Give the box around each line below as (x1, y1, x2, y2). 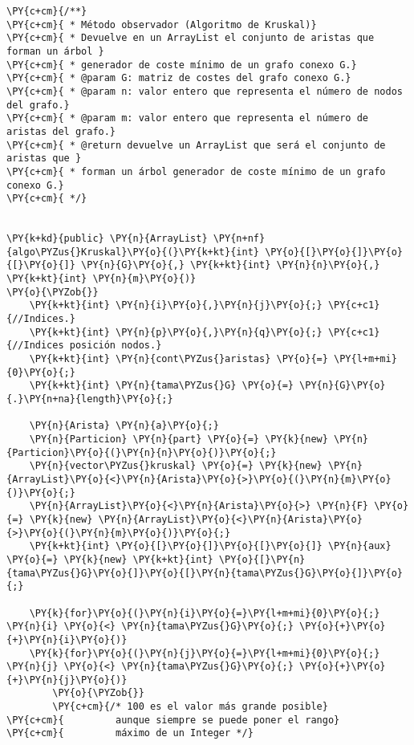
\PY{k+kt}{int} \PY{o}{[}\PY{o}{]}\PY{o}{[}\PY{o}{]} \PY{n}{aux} (29, 540, 392, 552)
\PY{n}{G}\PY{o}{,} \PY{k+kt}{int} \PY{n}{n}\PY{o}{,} (81, 259, 380, 271)
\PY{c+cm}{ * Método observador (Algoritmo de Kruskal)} (6, 18, 317, 31)
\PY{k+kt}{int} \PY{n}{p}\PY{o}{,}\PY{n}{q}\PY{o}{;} (29, 326, 323, 338)
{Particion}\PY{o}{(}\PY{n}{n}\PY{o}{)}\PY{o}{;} (6, 446, 277, 458)
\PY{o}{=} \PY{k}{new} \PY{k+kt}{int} (6, 553, 213, 565)
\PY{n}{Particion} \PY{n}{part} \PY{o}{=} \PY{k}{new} (29, 434, 328, 445)
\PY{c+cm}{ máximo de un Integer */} (6, 727, 254, 739)
